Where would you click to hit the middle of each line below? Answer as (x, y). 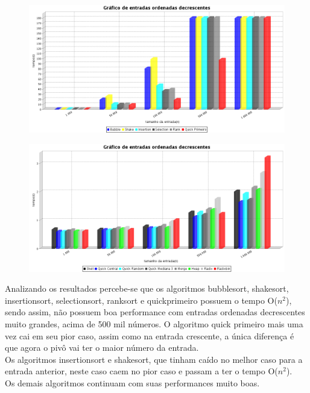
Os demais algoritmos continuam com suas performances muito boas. (132, 382)
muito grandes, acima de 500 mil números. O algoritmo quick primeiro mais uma (154, 323)
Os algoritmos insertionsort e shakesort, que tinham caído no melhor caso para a (154, 359)
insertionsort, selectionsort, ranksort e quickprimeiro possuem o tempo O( (141, 300)
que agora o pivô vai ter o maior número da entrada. (102, 347)
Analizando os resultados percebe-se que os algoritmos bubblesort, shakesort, (147, 288)
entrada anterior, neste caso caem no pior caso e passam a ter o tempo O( (141, 371)
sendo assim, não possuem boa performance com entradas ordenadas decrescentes (155, 312)
